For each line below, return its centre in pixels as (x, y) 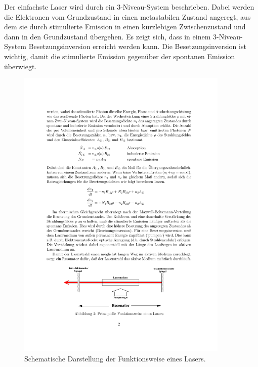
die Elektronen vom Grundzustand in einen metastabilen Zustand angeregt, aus (127, 16)
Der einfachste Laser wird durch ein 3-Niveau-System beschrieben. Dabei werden (129, 7)
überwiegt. (20, 66)
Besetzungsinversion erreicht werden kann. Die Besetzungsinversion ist (137, 46)
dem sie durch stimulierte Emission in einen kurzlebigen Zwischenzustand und (125, 27)
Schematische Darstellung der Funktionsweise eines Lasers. (115, 358)
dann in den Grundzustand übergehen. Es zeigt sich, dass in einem (107, 36)
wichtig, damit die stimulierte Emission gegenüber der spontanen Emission (120, 56)
